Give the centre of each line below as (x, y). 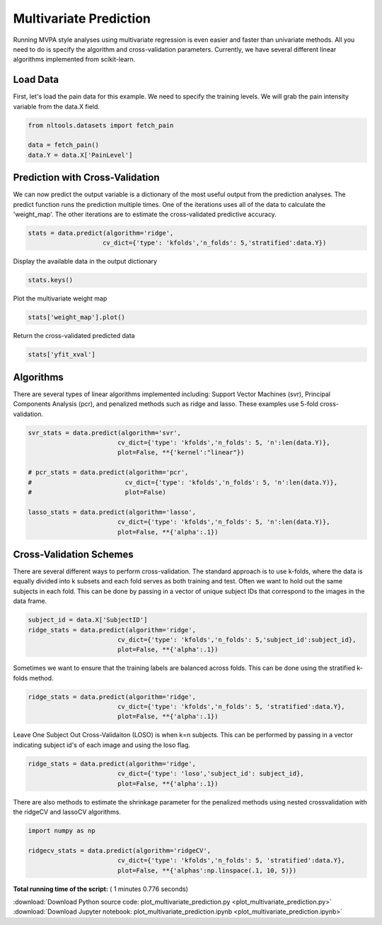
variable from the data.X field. (57, 106)
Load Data (36, 80)
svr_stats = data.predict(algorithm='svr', (105, 433)
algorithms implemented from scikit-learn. (74, 60)
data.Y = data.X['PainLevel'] (80, 155)
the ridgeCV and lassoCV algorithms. (67, 812)
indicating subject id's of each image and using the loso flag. (102, 745)
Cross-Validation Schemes (73, 554)
